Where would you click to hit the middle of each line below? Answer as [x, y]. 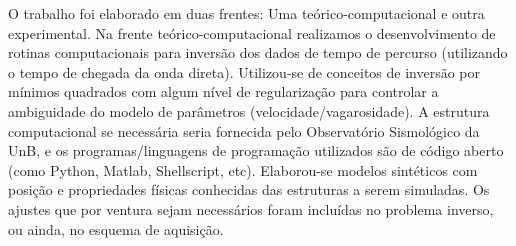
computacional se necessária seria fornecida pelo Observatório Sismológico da [244, 130]
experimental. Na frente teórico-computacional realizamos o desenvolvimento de [252, 32]
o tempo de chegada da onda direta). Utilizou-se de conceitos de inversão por [244, 71]
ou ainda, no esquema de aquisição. [116, 228]
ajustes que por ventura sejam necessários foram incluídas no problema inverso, [251, 208]
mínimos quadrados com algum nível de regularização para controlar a [223, 91]
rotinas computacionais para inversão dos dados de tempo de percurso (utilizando [258, 52]
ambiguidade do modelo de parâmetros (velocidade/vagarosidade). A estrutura [249, 110]
